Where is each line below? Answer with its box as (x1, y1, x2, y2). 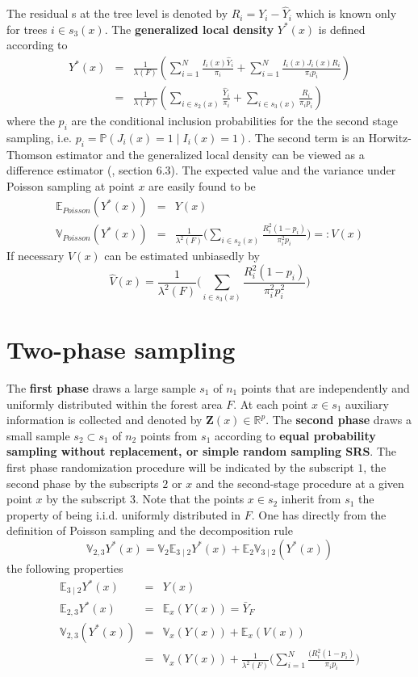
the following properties (6, 559, 123, 576)
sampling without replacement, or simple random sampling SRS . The (6, 443, 396, 460)
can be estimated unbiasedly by (104, 247, 260, 264)
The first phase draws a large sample (6, 379, 196, 396)
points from (140, 427, 198, 444)
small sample (6, 427, 70, 444)
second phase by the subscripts (6, 474, 159, 491)
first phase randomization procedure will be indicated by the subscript (6, 458, 354, 475)
